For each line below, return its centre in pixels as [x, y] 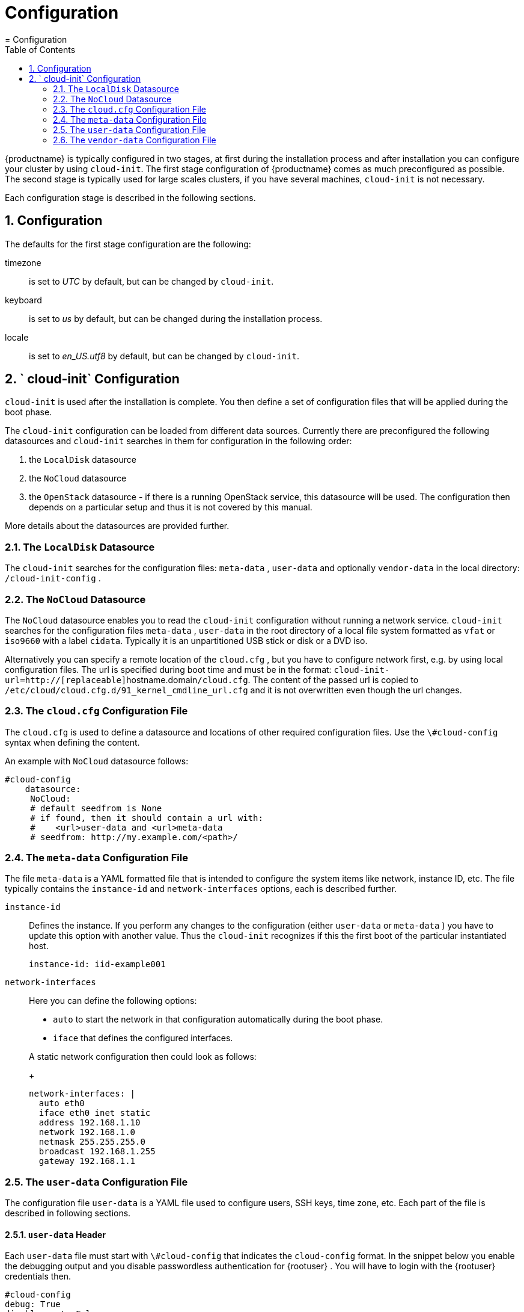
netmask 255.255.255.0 [92, 1142]
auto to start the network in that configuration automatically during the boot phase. [218, 1020]
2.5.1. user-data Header [55, 1234]
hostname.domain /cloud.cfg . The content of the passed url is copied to [273, 679]
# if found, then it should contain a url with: [147, 818]
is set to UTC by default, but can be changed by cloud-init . [151, 281]
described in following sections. [68, 1213]
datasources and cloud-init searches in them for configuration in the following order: [178, 441]
